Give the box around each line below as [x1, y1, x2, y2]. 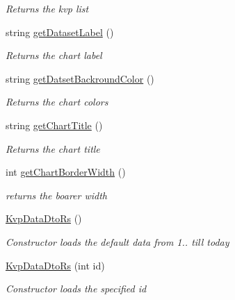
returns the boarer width [6, 187, 107, 202]
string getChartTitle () [6, 117, 103, 132]
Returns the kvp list [6, 1, 89, 15]
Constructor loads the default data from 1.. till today [6, 234, 229, 249]
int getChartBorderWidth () [6, 165, 126, 179]
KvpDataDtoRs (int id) [6, 258, 105, 272]
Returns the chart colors [6, 94, 108, 109]
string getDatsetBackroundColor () [6, 71, 154, 85]
